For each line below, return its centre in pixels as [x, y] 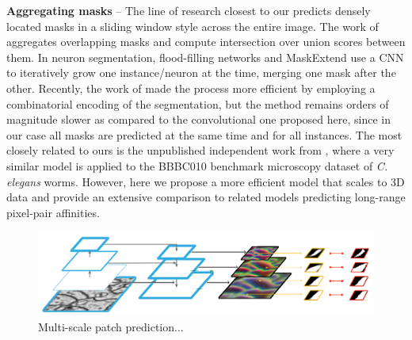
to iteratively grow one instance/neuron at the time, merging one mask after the [201, 73]
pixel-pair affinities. [53, 212]
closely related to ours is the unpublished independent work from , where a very [200, 150]
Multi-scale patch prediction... [111, 326]
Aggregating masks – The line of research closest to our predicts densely [189, 10]
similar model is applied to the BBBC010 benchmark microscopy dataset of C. [197, 165]
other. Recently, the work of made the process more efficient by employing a [191, 88]
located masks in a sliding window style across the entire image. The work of [193, 26]
